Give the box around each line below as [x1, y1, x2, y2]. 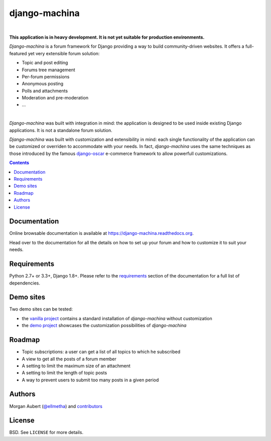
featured [9, 50, 27, 56]
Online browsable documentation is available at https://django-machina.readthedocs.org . [9, 230, 194, 236]
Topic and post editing [22, 60, 68, 66]
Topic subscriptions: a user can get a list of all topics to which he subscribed [22, 349, 181, 355]
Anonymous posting [22, 81, 64, 87]
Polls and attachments [22, 88, 68, 94]
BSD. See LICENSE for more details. [9, 429, 84, 435]
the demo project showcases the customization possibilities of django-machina [22, 323, 187, 329]
